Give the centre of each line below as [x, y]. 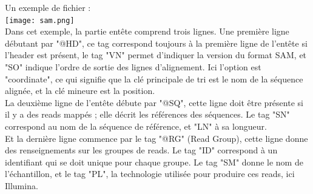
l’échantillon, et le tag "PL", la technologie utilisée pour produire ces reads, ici [150, 174]
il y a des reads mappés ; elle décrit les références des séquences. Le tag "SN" [147, 114]
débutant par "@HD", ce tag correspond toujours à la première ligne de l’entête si [156, 43]
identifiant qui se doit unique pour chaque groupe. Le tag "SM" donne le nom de [154, 162]
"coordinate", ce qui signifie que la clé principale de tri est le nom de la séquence [154, 79]
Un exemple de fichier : [48, 7]
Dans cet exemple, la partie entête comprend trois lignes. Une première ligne [147, 31]
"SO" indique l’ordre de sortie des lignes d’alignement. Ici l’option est [133, 67]
